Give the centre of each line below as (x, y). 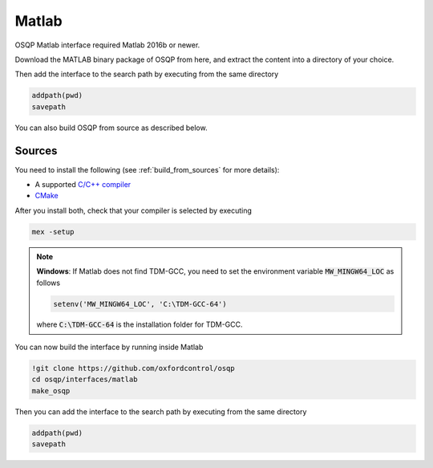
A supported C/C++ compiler (83, 184)
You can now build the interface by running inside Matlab (109, 347)
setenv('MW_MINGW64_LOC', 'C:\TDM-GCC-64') (140, 304)
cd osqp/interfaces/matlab (85, 380)
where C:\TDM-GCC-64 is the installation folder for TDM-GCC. (140, 324)
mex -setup (53, 232)
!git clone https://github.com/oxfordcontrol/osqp (134, 368)
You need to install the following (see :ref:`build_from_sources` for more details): (147, 169)
